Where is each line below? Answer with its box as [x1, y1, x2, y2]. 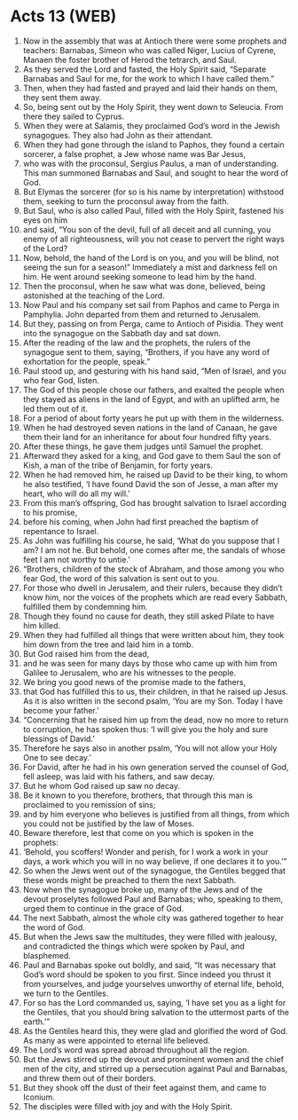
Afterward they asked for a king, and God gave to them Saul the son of [22, 450, 281, 461]
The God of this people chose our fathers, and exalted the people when [22, 384, 285, 395]
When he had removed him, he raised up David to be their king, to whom [22, 469, 288, 480]
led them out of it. [22, 403, 88, 414]
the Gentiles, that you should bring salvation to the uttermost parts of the [22, 1006, 289, 1017]
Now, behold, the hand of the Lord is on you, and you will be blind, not [22, 252, 279, 263]
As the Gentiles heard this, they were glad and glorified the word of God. [22, 1025, 288, 1036]
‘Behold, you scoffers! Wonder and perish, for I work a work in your [22, 846, 269, 857]
